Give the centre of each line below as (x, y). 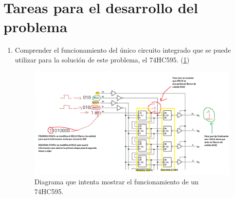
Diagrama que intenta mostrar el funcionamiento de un (116, 182)
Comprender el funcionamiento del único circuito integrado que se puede (123, 50)
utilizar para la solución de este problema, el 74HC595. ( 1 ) (102, 59)
